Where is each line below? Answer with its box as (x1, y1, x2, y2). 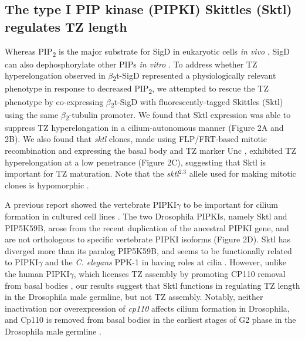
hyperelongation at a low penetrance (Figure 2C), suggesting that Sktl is (5, 156, 266, 168)
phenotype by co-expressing (5, 95, 104, 107)
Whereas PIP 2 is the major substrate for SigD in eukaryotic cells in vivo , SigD (5, 45, 290, 59)
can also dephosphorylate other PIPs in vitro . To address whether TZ (5, 58, 257, 70)
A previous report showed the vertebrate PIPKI (5, 198, 177, 211)
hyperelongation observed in (5, 69, 106, 82)
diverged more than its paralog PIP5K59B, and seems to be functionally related (5, 244, 292, 256)
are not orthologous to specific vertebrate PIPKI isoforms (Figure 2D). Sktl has (5, 233, 291, 245)
